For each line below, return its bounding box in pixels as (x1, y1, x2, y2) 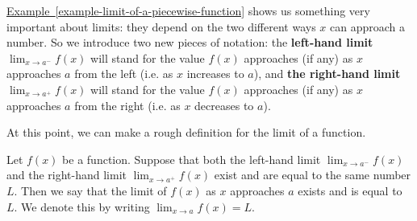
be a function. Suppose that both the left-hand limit (62, 150, 321, 167)
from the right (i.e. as (74, 96, 181, 113)
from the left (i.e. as (74, 65, 173, 82)
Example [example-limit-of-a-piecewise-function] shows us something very (6, 2, 370, 18)
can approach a (330, 18, 406, 35)
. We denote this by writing (14, 198, 150, 215)
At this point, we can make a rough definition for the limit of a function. (6, 124, 366, 141)
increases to (186, 65, 244, 82)
